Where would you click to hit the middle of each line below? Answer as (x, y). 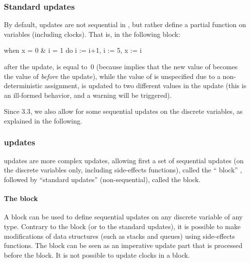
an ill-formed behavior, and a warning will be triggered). (88, 95)
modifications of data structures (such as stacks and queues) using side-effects (119, 236)
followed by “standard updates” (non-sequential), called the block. (102, 179)
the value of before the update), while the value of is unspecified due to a (112, 76)
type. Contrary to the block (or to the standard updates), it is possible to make (122, 226)
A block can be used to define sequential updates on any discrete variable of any (123, 217)
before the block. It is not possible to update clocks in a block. (97, 255)
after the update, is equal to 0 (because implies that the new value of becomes (121, 66)
